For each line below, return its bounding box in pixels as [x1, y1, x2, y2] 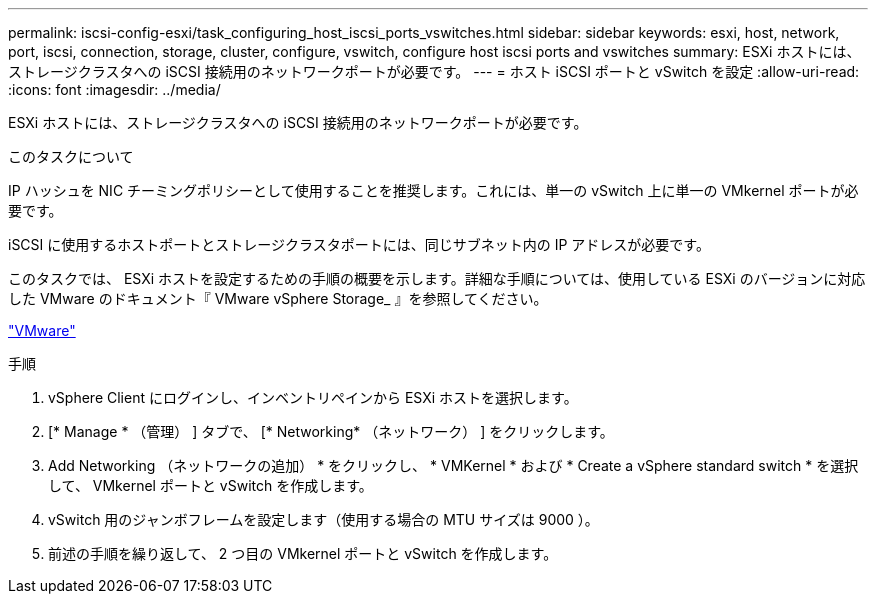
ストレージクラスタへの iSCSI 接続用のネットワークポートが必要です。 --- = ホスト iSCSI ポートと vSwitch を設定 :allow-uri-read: [8, 63, 860, 80]
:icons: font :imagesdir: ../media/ [8, 81, 221, 98]
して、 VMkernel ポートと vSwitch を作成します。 [48, 477, 373, 494]
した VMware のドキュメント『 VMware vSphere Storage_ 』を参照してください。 [8, 290, 548, 307]
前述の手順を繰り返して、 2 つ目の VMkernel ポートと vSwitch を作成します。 [48, 545, 558, 562]
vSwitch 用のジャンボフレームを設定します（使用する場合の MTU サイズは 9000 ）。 [48, 511, 599, 528]
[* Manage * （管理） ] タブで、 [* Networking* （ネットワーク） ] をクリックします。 [48, 423, 614, 440]
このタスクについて [8, 148, 134, 165]
